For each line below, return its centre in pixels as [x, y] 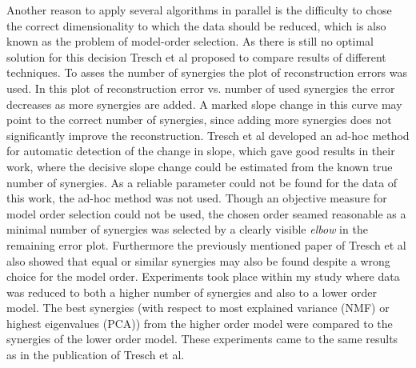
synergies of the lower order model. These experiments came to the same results [202, 339]
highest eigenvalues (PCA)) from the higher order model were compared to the [200, 323]
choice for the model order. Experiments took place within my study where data [203, 276]
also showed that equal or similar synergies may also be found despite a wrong [198, 260]
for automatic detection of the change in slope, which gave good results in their [201, 151]
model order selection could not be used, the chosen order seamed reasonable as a [206, 213]
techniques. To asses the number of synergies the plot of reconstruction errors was [207, 72]
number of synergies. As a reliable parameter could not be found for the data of [202, 182]
